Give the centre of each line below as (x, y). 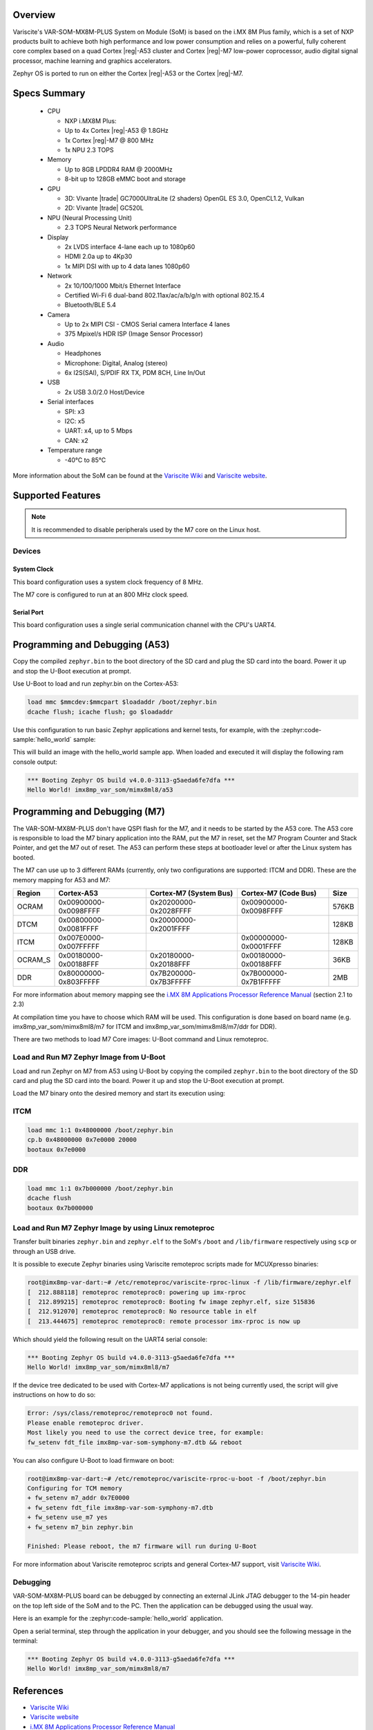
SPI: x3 (75, 411)
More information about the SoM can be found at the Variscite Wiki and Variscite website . (140, 475)
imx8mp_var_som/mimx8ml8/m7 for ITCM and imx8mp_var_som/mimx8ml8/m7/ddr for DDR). (145, 1027)
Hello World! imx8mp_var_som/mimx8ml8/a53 (100, 790)
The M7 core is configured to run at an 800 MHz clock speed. (101, 594)
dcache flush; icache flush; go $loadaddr (100, 712)
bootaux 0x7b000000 (60, 1208)
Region (29, 893)
